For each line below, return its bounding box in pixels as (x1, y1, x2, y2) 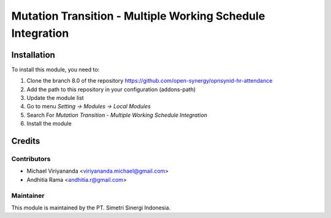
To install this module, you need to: (11, 66, 100, 73)
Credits (11, 136, 40, 146)
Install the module (26, 120, 72, 127)
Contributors (11, 154, 51, 163)
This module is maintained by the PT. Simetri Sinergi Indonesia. (11, 204, 171, 211)
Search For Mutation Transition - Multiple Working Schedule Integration (26, 111, 208, 119)
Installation (11, 50, 55, 60)
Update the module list (26, 94, 84, 102)
